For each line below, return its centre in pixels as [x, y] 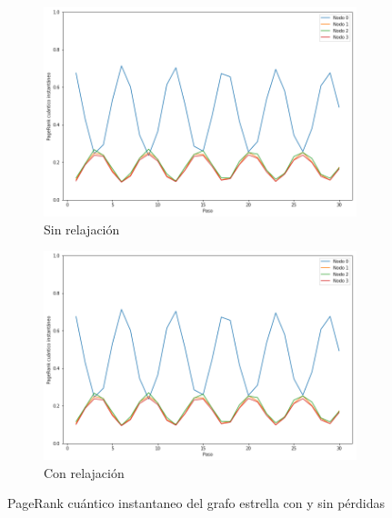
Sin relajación [82, 229]
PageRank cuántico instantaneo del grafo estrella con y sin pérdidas [196, 503]
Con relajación [84, 472]
